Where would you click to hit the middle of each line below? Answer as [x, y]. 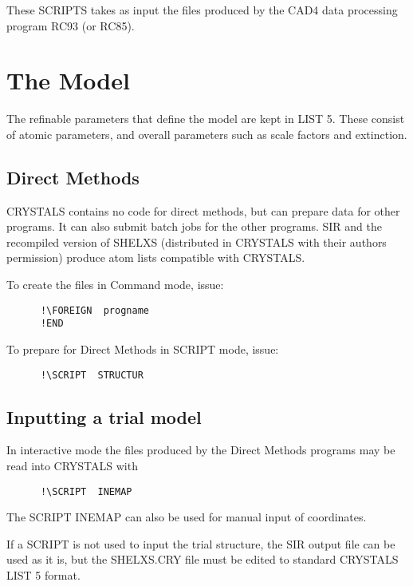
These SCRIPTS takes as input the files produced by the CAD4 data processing [202, 10]
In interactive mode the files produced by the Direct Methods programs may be [201, 450]
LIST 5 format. [43, 575]
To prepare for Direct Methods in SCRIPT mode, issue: [143, 348]
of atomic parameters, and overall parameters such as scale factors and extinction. [207, 134]
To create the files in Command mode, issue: [115, 285]
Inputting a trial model [104, 416]
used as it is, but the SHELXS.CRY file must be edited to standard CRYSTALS [203, 559]
